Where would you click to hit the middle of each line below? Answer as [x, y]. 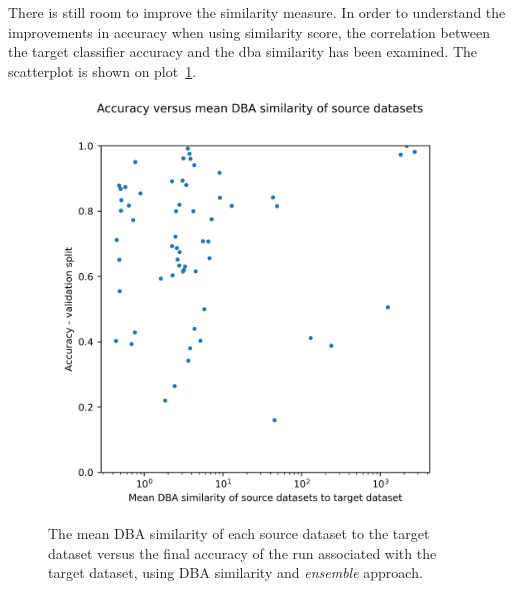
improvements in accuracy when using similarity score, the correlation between [249, 31]
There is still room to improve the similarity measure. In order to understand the [257, 12]
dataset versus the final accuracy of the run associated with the [242, 552]
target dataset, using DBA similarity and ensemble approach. [235, 572]
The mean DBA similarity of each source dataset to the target [239, 532]
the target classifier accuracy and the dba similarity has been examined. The [243, 51]
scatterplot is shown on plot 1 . [102, 70]
